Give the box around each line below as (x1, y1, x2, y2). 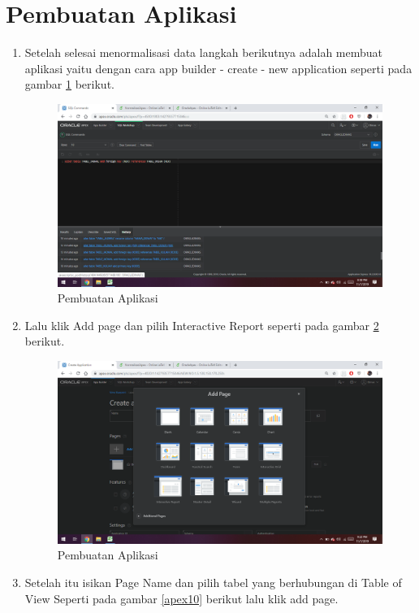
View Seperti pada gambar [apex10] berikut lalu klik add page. (24, 589, 339, 606)
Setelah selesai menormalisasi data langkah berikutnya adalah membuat (24, 44, 383, 61)
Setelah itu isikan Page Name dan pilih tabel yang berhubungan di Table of (24, 573, 402, 590)
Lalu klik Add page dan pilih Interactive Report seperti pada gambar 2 (24, 316, 379, 333)
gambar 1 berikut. (24, 76, 114, 93)
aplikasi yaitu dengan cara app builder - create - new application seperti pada (24, 59, 413, 76)
